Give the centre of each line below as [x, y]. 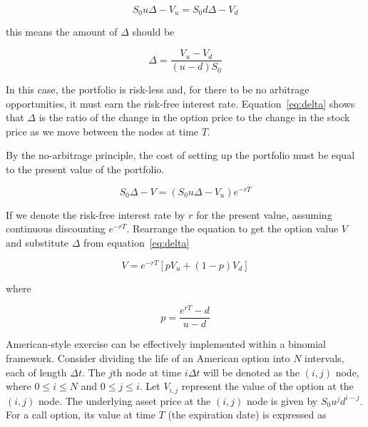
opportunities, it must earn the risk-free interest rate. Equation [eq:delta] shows [180, 103]
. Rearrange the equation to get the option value [232, 228]
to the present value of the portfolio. [85, 169]
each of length [36, 372]
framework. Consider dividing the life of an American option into [148, 357]
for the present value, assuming [264, 214]
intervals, [324, 357]
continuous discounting [56, 228]
